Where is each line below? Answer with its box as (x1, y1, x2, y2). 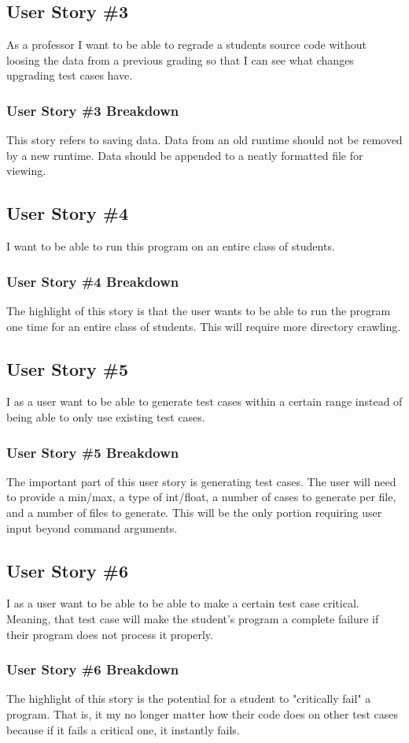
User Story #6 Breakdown (6, 659, 179, 679)
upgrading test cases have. (6, 67, 133, 84)
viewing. (6, 162, 46, 179)
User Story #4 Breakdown (6, 271, 179, 291)
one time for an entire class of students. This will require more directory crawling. (6, 318, 401, 334)
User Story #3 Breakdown (6, 100, 179, 120)
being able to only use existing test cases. (6, 408, 205, 425)
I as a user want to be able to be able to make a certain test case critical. (6, 595, 359, 611)
